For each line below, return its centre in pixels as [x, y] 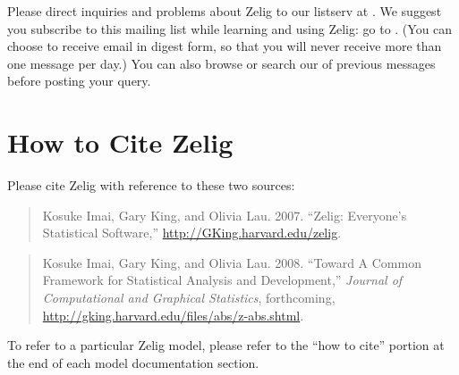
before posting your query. [79, 81]
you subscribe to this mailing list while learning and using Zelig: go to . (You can [230, 28]
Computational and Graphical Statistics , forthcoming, [189, 298]
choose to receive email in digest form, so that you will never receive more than [225, 46]
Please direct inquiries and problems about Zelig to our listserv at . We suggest [225, 11]
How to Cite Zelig [120, 142]
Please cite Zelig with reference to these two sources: [151, 185]
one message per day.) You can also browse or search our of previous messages [221, 63]
